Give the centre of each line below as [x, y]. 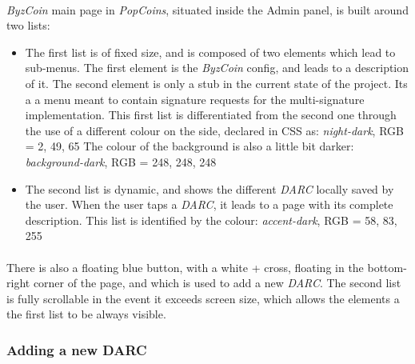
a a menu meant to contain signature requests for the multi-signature [195, 99]
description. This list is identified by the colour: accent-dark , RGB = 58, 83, [211, 220]
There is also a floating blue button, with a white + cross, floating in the [185, 267]
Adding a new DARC [77, 349]
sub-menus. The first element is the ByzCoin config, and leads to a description [217, 68]
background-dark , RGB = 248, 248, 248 [121, 161]
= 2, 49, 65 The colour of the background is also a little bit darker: [190, 146]
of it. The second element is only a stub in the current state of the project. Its [216, 83]
